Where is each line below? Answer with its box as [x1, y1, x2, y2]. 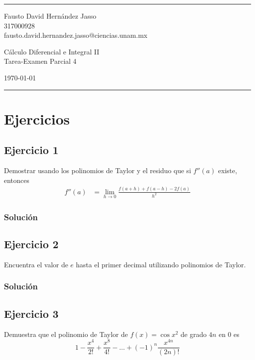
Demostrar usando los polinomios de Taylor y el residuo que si [4, 165, 191, 176]
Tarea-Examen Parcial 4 [4, 56, 76, 66]
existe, [218, 165, 237, 176]
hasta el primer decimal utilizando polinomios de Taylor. [76, 259, 246, 269]
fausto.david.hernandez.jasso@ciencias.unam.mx [4, 30, 148, 40]
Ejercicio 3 [4, 306, 59, 321]
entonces [4, 175, 29, 185]
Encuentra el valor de [4, 259, 68, 269]
